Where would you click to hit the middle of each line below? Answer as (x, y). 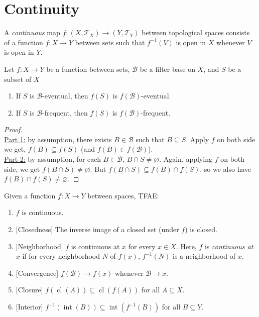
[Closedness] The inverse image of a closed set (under (97, 229)
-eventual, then (65, 96)
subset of (18, 79)
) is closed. (201, 229)
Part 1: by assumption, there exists (58, 139)
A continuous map (32, 32)
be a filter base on (167, 69)
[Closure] (29, 290)
